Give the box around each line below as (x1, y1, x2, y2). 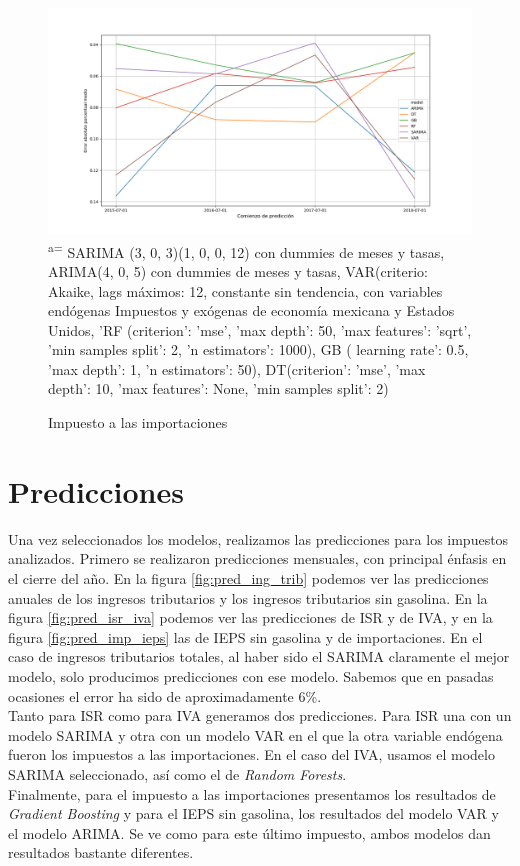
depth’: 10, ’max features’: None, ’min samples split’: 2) (48, 378, 389, 399)
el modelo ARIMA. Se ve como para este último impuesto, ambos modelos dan (8, 822, 491, 843)
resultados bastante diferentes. (8, 842, 194, 863)
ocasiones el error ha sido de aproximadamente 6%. (8, 685, 322, 706)
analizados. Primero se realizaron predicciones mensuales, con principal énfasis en (8, 548, 507, 569)
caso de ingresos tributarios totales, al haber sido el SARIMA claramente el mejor (8, 646, 510, 667)
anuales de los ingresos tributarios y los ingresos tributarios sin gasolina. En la (8, 587, 488, 608)
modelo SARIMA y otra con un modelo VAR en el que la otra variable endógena (8, 724, 503, 745)
